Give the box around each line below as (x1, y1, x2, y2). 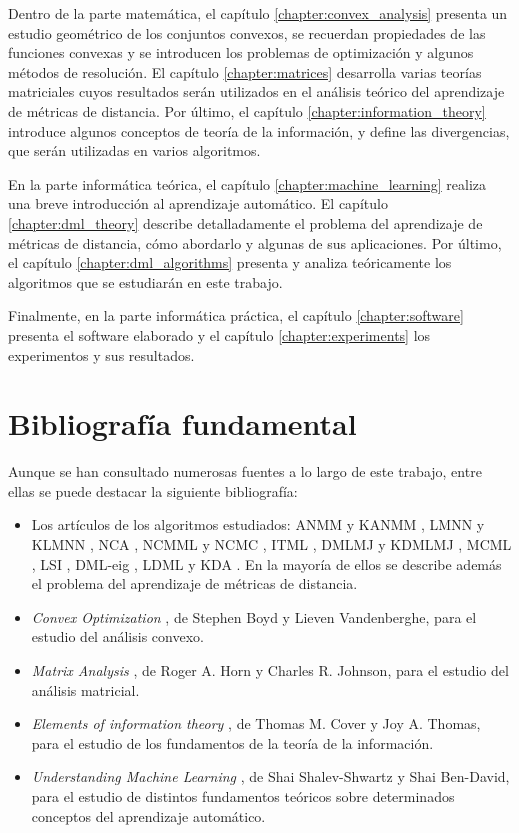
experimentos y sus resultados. (8, 344, 195, 365)
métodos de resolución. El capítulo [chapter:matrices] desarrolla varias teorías (8, 61, 482, 82)
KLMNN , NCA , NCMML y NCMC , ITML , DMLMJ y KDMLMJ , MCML (31, 534, 512, 554)
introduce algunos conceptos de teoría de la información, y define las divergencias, (8, 120, 510, 141)
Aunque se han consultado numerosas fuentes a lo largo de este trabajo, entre (8, 461, 482, 482)
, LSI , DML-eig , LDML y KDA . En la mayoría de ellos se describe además (31, 553, 502, 574)
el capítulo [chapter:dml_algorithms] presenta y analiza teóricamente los (8, 252, 452, 273)
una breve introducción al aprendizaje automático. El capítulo (8, 193, 388, 214)
